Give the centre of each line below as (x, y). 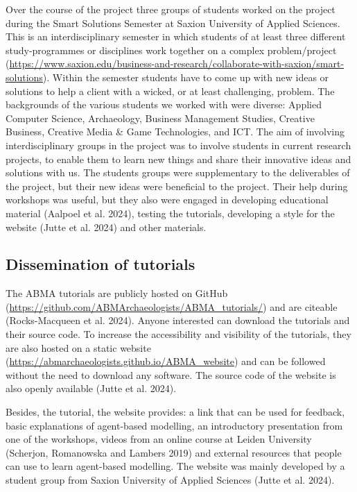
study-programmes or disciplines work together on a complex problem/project (171, 50)
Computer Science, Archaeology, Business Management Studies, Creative (160, 118)
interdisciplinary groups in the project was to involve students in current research (178, 145)
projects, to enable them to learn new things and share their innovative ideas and (178, 159)
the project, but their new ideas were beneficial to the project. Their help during (177, 186)
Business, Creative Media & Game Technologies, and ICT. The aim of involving (175, 132)
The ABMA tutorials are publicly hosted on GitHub (117, 293)
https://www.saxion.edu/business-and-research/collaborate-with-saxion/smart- (177, 63)
